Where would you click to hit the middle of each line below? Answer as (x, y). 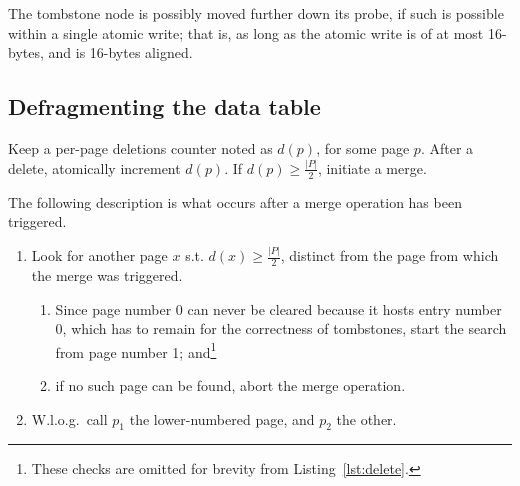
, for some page (363, 147)
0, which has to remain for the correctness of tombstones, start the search (281, 328)
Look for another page (99, 255)
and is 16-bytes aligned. (120, 52)
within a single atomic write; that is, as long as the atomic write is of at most (246, 32)
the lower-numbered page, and (222, 418)
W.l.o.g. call (69, 418)
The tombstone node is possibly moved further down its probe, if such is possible (256, 13)
